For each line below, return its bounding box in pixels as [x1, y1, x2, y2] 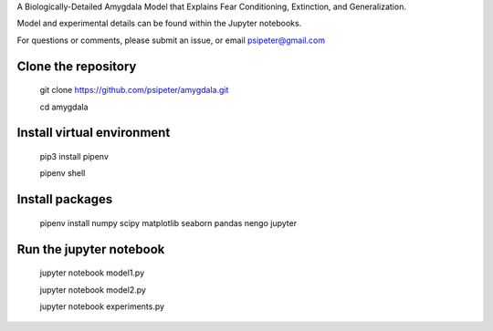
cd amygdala [39, 101, 89, 112]
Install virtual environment [16, 125, 171, 140]
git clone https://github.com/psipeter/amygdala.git [39, 85, 229, 96]
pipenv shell [39, 168, 86, 179]
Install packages [16, 191, 113, 207]
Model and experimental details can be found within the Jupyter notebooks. [16, 18, 302, 29]
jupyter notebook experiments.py [39, 301, 164, 312]
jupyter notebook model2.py [39, 284, 146, 295]
